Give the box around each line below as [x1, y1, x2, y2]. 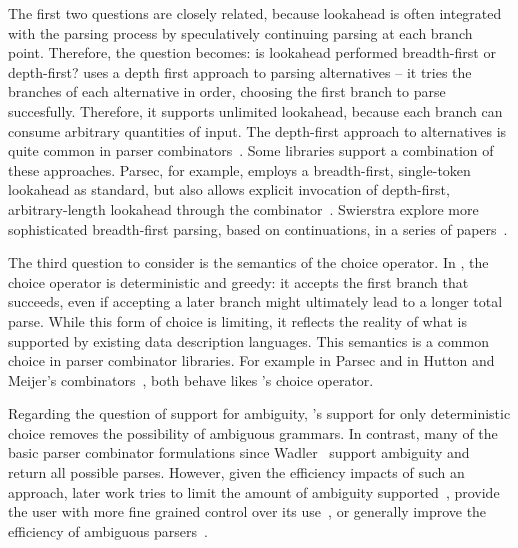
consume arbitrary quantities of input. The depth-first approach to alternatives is [8, 120, 507, 141]
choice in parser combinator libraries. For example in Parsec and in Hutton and [8, 350, 495, 371]
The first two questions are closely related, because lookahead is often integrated [8, 3, 502, 23]
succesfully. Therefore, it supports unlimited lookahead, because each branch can [8, 100, 503, 121]
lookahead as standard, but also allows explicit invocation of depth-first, [8, 179, 450, 200]
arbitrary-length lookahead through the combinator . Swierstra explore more [8, 198, 479, 219]
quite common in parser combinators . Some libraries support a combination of [8, 140, 494, 161]
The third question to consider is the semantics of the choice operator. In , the [8, 252, 489, 273]
